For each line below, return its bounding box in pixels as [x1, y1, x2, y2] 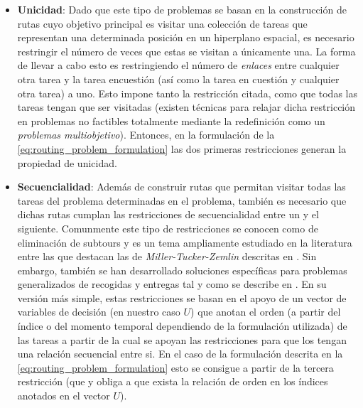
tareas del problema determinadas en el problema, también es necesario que [17, 193, 347, 208]
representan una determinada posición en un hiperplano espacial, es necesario [17, 30, 354, 45]
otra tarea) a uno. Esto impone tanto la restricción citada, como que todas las [17, 85, 357, 100]
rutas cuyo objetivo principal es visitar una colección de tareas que [17, 16, 308, 31]
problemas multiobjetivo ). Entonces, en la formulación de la [17, 127, 275, 142]
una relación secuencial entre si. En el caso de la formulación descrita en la [17, 346, 343, 361]
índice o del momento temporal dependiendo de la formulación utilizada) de [17, 318, 347, 333]
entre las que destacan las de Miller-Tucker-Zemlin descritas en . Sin [17, 249, 317, 264]
